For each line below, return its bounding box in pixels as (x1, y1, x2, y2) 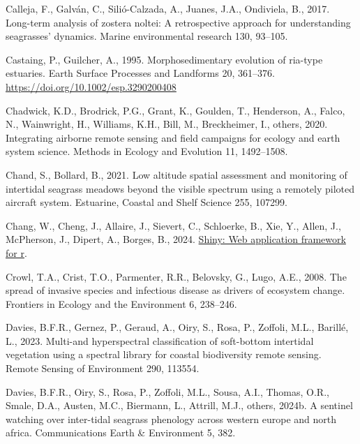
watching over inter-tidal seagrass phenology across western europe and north (6, 411, 336, 426)
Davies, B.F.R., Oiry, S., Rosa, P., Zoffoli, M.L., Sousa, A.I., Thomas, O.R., (6, 384, 329, 399)
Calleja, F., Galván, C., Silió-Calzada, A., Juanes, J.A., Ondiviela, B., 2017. (6, 1, 330, 15)
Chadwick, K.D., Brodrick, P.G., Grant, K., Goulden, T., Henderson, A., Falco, (6, 103, 345, 117)
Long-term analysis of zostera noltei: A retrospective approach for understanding (6, 15, 351, 29)
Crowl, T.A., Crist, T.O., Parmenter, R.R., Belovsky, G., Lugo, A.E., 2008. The (6, 269, 347, 283)
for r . (6, 245, 27, 260)
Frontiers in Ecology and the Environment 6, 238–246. (6, 296, 237, 311)
